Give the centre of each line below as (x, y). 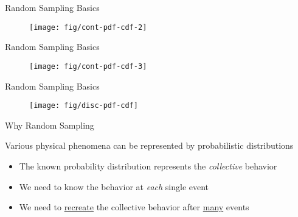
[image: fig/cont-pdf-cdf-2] (88, 27)
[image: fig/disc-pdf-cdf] (84, 106)
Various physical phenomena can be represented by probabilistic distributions (149, 145)
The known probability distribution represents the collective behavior (148, 165)
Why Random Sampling (50, 125)
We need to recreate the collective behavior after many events (134, 207)
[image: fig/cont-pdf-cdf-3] (88, 66)
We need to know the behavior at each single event (114, 186)
